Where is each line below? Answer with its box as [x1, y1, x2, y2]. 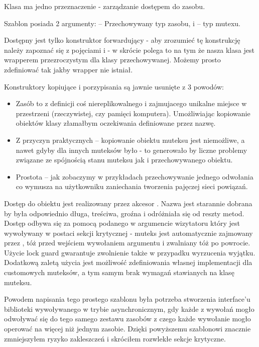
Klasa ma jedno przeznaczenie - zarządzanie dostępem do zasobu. [4, 1, 205, 11]
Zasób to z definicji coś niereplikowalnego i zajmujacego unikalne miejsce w [16, 98, 247, 109]
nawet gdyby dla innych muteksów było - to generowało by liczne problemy [16, 144, 247, 155]
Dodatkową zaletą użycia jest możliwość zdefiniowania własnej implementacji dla [4, 257, 252, 268]
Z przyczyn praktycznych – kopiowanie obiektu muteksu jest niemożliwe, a [16, 134, 245, 145]
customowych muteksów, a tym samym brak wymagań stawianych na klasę [4, 267, 234, 278]
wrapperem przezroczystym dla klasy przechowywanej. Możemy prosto [4, 54, 221, 65]
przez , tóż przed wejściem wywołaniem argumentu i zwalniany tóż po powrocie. [4, 237, 250, 248]
